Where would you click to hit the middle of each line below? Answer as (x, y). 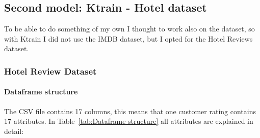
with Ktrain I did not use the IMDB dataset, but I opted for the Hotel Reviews (128, 38)
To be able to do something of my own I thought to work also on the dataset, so (129, 29)
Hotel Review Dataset (50, 71)
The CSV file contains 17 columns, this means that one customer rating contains (130, 111)
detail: (14, 131)
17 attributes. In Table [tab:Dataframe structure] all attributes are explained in (129, 121)
